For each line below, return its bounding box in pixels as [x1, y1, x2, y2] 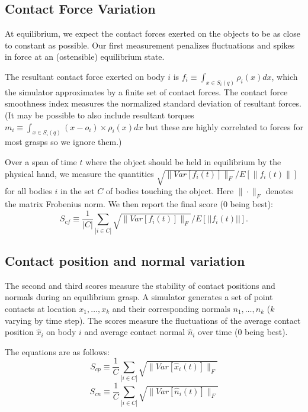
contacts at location [5, 302, 76, 315]
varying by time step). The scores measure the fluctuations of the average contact [5, 314, 301, 326]
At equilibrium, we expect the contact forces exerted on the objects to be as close [5, 27, 300, 40]
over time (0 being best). [198, 326, 288, 338]
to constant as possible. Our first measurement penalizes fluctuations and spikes [5, 38, 295, 51]
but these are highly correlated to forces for [146, 120, 304, 133]
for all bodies [5, 185, 52, 197]
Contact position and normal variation [5, 252, 245, 270]
